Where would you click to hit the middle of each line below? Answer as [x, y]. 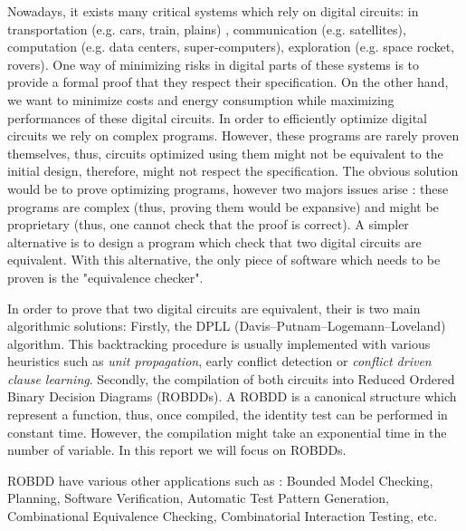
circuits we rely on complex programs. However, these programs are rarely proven [233, 135]
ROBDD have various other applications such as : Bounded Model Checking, [220, 480]
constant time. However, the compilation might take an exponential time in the [227, 432]
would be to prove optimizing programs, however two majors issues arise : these [228, 188]
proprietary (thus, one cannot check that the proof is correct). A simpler [208, 224]
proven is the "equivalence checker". [105, 277]
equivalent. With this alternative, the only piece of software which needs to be [224, 260]
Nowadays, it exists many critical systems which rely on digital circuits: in [213, 11]
